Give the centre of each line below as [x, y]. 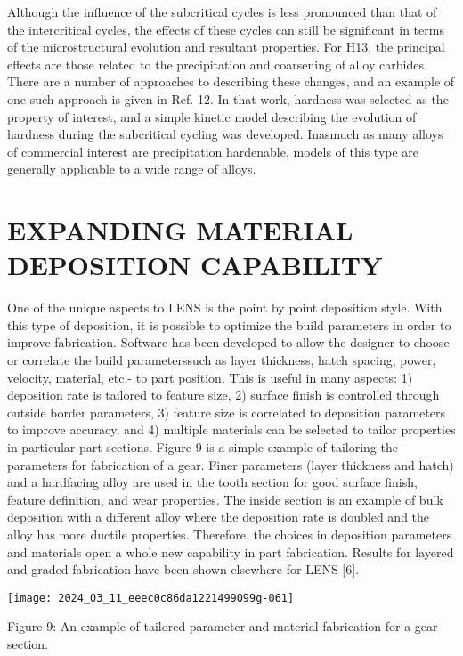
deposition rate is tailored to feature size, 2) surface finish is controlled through [223, 395]
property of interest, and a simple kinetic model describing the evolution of [212, 116]
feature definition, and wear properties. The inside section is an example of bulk [225, 499]
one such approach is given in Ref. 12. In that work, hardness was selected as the [228, 98]
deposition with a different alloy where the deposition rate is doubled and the [219, 517]
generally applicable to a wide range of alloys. [132, 169]
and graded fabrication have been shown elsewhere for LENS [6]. [183, 569]
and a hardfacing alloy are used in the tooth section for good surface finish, [212, 482]
